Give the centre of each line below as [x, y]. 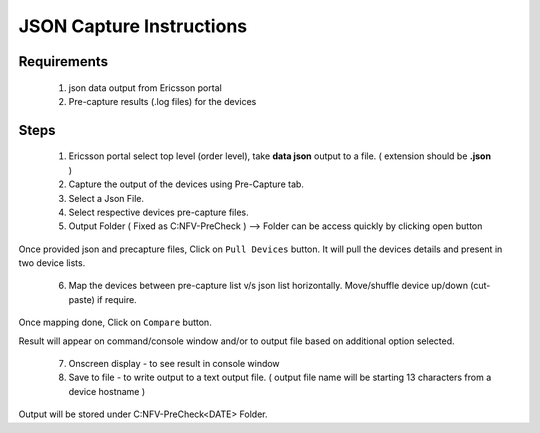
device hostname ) [107, 391]
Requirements [63, 61]
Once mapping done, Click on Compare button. [115, 322]
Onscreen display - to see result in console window [174, 364]
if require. [116, 299]
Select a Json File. [106, 198]
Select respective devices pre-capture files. [158, 212]
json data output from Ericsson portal [145, 87]
